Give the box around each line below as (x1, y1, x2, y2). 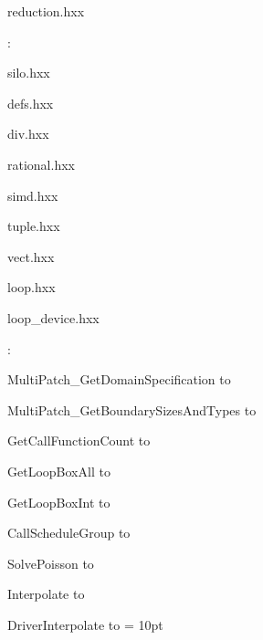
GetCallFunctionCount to (7, 431, 151, 450)
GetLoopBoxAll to (7, 461, 110, 480)
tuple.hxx (7, 216, 60, 236)
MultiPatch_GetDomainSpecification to (7, 370, 231, 389)
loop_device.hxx (7, 308, 100, 327)
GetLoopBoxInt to (7, 492, 110, 511)
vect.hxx (7, 247, 55, 266)
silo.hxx (7, 63, 50, 82)
